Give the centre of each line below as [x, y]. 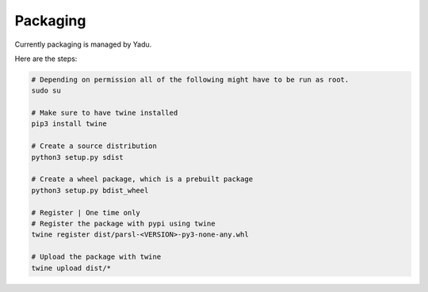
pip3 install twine [69, 124]
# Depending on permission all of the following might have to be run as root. [190, 80]
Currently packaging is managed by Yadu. [83, 44]
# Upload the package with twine [96, 257]
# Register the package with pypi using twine [123, 224]
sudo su [46, 91]
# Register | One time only [86, 212]
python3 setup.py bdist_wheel [90, 190]
